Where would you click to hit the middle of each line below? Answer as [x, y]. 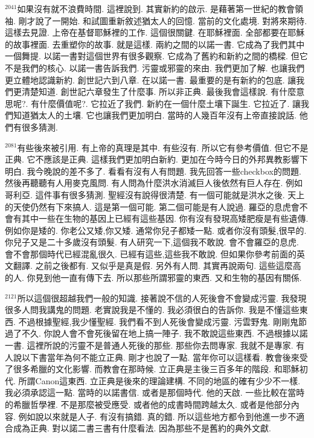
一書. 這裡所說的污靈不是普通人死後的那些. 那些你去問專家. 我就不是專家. [149, 345]
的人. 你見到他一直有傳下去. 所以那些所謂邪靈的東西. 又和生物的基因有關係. [153, 278]
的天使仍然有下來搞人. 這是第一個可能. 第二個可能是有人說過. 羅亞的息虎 [148, 206]
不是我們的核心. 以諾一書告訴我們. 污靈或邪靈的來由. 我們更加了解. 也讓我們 [155, 67]
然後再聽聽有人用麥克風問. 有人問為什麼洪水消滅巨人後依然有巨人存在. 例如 [154, 183]
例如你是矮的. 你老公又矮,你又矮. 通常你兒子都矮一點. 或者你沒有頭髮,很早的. [156, 230]
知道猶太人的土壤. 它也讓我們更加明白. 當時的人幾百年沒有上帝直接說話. [155, 115]
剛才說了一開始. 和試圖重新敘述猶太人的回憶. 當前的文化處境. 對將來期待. [163, 20]
